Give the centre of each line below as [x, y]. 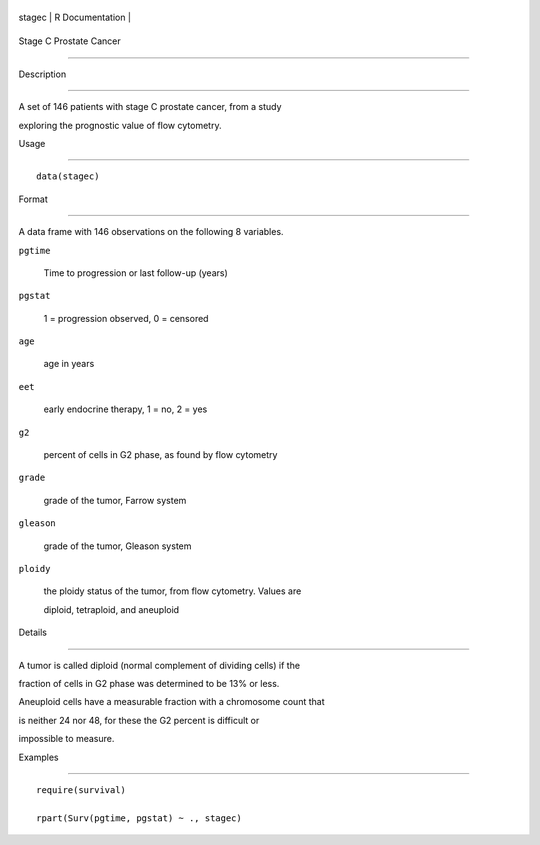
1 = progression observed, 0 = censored [126, 318]
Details [32, 632]
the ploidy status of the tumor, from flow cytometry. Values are [172, 591]
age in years [69, 364]
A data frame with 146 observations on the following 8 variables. [151, 232]
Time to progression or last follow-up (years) [136, 272]
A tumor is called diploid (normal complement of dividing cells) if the [159, 665]
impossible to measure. [66, 739]
